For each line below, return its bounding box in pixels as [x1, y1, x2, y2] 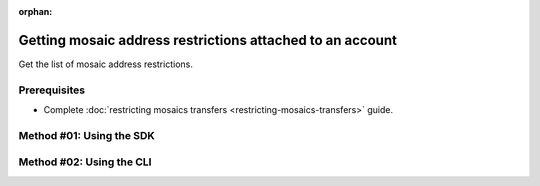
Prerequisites [18, 83, 85, 97]
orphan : [18, 6, 53, 17]
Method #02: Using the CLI [18, 155, 152, 169]
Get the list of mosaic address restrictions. [18, 58, 194, 70]
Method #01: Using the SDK [18, 128, 155, 142]
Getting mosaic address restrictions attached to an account [18, 31, 397, 49]
